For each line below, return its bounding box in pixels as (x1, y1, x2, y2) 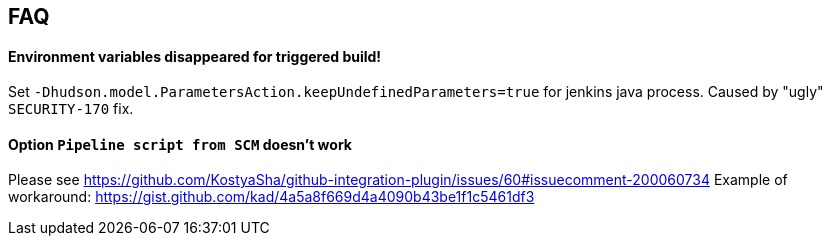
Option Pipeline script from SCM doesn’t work (8, 135, 352, 153)
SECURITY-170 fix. (8, 100, 134, 118)
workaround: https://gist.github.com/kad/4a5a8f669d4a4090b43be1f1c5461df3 (8, 188, 535, 206)
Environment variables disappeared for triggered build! (8, 47, 382, 65)
